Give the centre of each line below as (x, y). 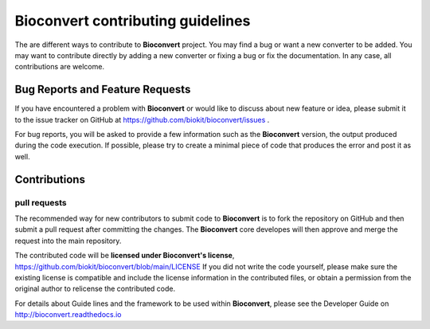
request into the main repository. (68, 241)
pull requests (41, 202)
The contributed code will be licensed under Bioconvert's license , (125, 256)
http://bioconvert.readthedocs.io (68, 315)
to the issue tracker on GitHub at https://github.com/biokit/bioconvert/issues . (142, 119)
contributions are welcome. (60, 67)
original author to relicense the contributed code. (95, 289)
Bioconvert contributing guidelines (133, 21)
